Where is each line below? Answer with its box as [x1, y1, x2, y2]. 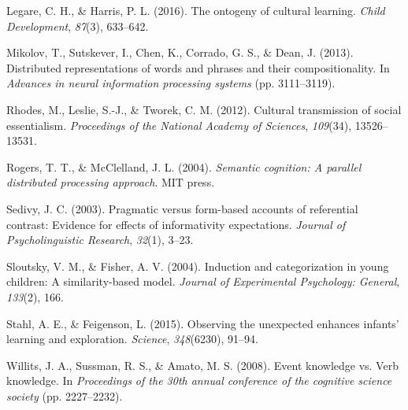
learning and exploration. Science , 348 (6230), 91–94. [6, 331, 258, 347]
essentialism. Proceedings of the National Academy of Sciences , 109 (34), [6, 116, 352, 133]
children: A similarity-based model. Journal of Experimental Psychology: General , [6, 273, 400, 290]
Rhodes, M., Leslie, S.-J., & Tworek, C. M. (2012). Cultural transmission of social [6, 101, 402, 117]
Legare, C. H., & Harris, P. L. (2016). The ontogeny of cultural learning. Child [6, 2, 385, 18]
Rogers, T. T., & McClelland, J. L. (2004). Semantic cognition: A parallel [6, 158, 362, 175]
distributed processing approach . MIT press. [6, 174, 215, 190]
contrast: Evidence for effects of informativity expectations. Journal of [6, 216, 346, 232]
